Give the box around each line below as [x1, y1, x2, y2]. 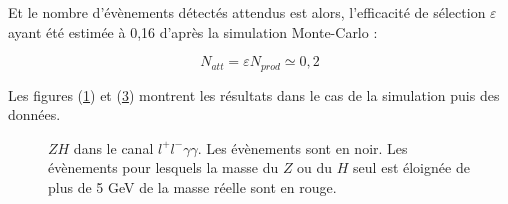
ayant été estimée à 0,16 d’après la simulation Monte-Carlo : [8, 21, 378, 42]
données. [8, 104, 61, 125]
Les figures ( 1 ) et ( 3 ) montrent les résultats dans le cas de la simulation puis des [8, 84, 500, 105]
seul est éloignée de [353, 157, 470, 178]
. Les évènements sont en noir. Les [197, 137, 408, 158]
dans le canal [73, 137, 154, 158]
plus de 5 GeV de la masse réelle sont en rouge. [48, 177, 337, 198]
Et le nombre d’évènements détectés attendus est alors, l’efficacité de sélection [8, 2, 486, 22]
